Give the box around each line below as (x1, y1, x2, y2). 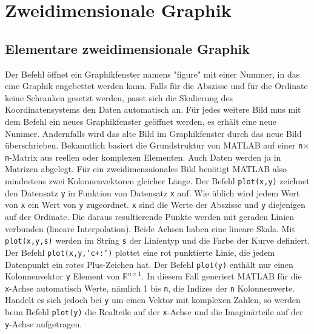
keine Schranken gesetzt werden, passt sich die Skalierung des (5, 91, 233, 104)
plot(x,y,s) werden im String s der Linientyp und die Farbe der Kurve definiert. (5, 234, 310, 247)
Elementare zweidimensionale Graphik (5, 39, 250, 58)
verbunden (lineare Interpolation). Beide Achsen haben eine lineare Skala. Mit (5, 222, 295, 235)
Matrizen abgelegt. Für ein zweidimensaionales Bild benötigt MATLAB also (5, 162, 287, 175)
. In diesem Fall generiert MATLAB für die (141, 270, 302, 282)
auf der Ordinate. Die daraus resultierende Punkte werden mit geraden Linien (5, 210, 295, 223)
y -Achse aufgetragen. (5, 317, 82, 330)
